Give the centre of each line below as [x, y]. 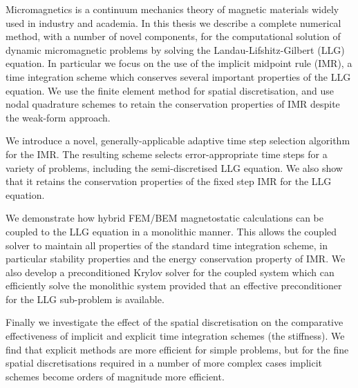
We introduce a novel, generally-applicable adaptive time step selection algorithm [178, 140]
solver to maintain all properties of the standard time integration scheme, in [167, 245]
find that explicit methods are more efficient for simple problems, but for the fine [177, 349]
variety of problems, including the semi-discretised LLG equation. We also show [174, 167]
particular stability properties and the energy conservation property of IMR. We [176, 259]
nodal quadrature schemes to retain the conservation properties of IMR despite [173, 104]
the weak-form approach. [58, 117]
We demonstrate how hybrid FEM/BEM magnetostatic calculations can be [164, 218]
